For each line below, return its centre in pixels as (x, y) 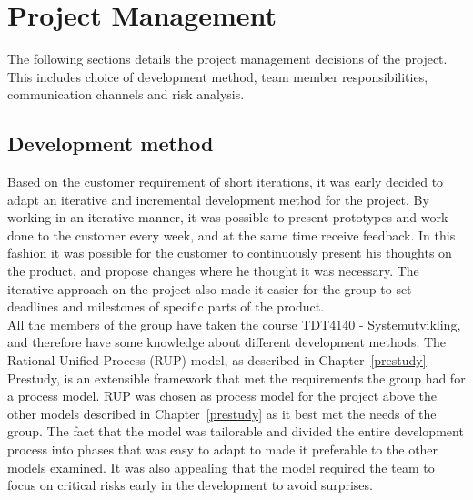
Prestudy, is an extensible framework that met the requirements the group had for (236, 378)
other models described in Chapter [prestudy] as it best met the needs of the (222, 413)
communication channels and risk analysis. (126, 94)
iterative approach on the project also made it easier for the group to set (210, 288)
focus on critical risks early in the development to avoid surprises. (190, 485)
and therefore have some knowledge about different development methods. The (227, 342)
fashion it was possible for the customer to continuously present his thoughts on (230, 253)
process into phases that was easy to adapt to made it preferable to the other (223, 449)
